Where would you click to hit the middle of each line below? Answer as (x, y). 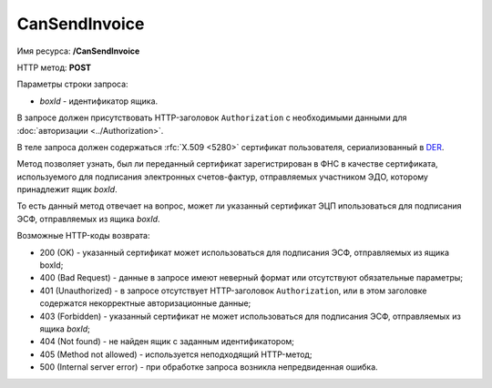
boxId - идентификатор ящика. (99, 101)
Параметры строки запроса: (72, 84)
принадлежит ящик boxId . (67, 189)
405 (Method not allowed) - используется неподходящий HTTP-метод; (176, 354)
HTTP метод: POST (54, 67)
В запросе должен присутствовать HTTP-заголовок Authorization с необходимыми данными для (212, 117)
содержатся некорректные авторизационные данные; (145, 303)
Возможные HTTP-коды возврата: (83, 236)
